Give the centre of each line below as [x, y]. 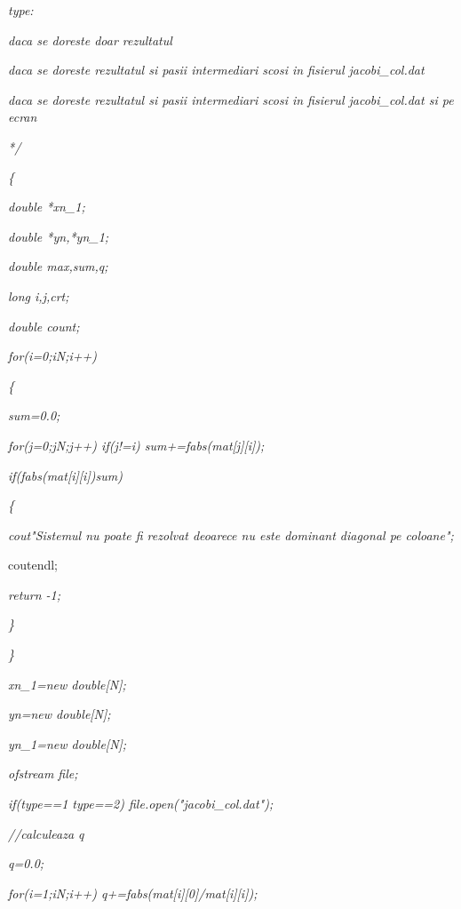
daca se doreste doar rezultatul [90, 40]
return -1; [35, 594]
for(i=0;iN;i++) [53, 356]
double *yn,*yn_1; [59, 236]
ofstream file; [43, 773]
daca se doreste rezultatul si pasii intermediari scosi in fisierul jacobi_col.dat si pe [231, 99]
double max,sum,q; [58, 266]
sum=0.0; [34, 415]
